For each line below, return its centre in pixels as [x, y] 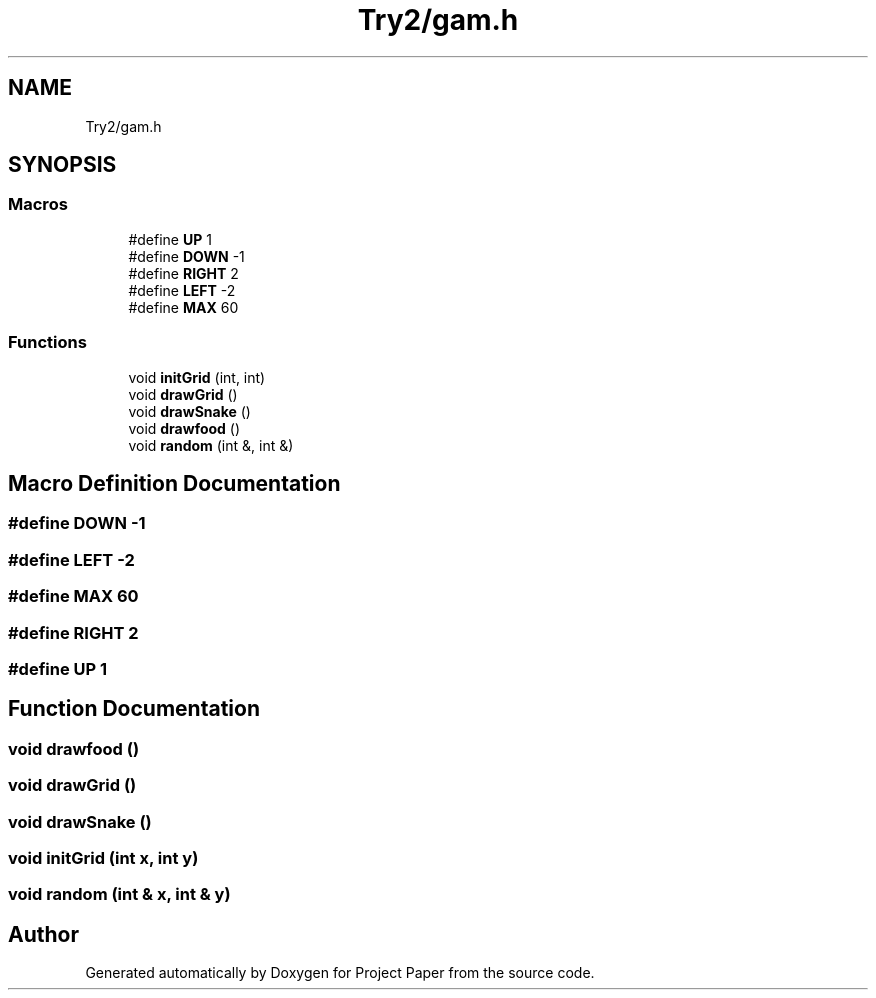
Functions [47, 342]
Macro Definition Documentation [174, 483]
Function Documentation [134, 709]
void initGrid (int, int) [197, 377]
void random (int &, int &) [211, 445]
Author [43, 934]
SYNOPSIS [62, 165]
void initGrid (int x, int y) [103, 857]
